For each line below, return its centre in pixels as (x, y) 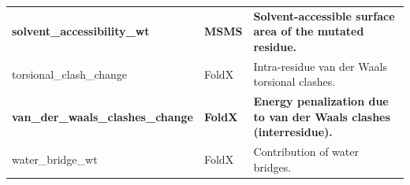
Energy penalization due (321, 101)
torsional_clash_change (70, 74)
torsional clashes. (294, 81)
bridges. (272, 166)
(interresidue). (293, 132)
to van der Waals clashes (322, 116)
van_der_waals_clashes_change (102, 116)
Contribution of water (306, 152)
